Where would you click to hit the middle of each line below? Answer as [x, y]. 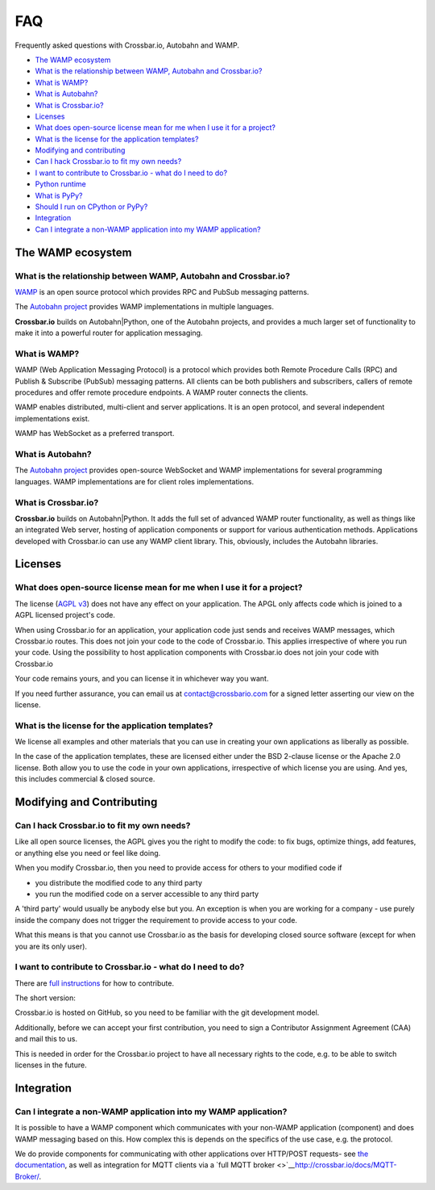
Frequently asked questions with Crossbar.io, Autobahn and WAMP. [127, 45]
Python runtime [60, 184]
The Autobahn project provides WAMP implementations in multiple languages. [144, 307]
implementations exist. [52, 418]
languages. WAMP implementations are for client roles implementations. [134, 481]
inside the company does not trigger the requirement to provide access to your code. [156, 920]
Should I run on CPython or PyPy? [91, 207]
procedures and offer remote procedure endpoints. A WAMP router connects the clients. [162, 392]
